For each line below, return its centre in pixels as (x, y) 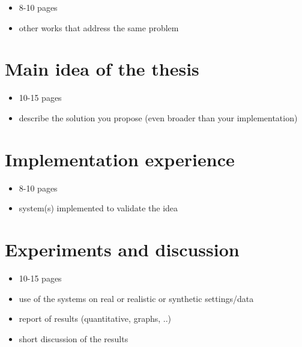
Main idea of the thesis (102, 69)
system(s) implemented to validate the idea (98, 208)
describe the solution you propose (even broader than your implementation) (158, 117)
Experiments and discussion (122, 249)
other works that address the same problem (99, 27)
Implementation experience (120, 159)
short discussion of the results (74, 338)
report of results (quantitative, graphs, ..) (95, 318)
